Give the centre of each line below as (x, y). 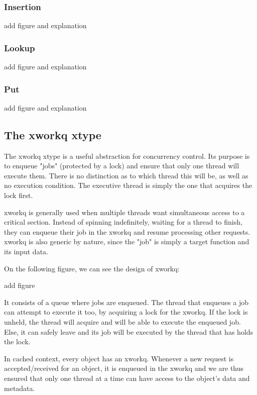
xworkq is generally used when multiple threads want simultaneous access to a (124, 212)
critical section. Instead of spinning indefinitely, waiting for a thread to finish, (123, 222)
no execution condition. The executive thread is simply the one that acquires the (128, 185)
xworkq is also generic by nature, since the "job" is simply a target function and (127, 241)
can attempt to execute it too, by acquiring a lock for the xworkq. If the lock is (126, 312)
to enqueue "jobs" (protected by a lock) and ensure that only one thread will (122, 166)
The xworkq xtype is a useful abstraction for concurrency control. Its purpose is (127, 156)
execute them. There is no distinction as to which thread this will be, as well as (126, 175)
